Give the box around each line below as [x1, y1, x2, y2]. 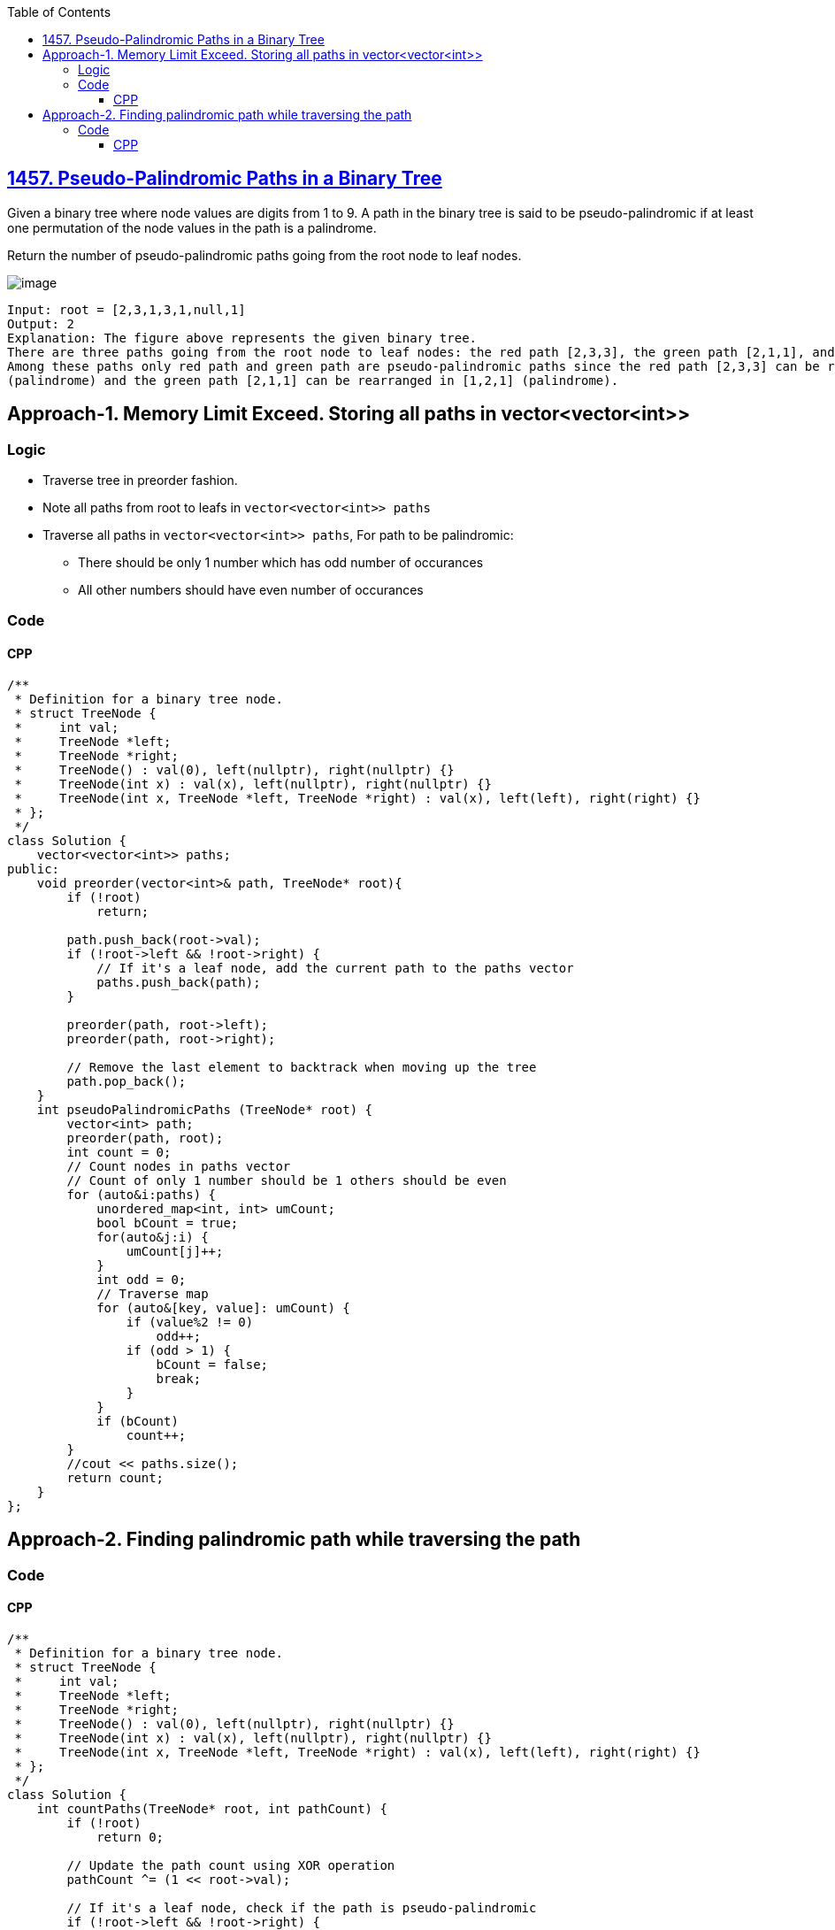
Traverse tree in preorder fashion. [42, 473, 238, 488]
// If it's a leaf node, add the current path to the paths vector [96, 960, 574, 975]
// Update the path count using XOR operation [66, 1857, 395, 1872]
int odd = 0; [96, 1272, 187, 1287]
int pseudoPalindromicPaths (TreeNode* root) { [36, 1102, 373, 1117]
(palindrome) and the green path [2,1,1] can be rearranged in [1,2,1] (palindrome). [7, 373, 619, 388]
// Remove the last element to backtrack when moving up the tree [66, 1059, 537, 1074]
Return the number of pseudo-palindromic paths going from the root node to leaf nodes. [7, 247, 522, 263]
